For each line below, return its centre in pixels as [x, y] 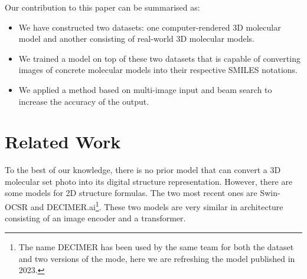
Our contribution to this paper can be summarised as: [102, 7]
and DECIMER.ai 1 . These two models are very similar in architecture [157, 206]
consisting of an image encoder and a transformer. [95, 218]
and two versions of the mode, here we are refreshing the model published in [157, 258]
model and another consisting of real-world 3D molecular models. [136, 39]
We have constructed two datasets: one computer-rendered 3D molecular [150, 27]
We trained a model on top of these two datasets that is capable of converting [159, 58]
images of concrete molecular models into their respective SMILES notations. [158, 70]
